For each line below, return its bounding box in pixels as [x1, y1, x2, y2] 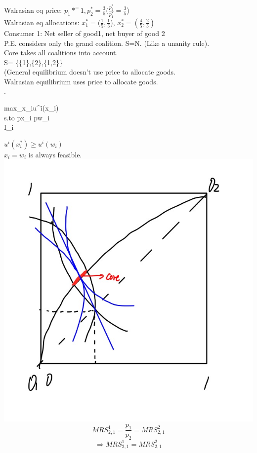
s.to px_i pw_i [4, 112, 50, 122]
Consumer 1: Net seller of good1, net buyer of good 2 [4, 28, 165, 38]
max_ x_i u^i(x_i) [4, 103, 59, 113]
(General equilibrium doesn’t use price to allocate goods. [4, 67, 175, 77]
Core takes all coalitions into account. [4, 47, 118, 58]
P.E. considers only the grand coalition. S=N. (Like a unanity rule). [4, 38, 210, 48]
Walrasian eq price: [4, 4, 62, 15]
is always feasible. [28, 149, 82, 159]
